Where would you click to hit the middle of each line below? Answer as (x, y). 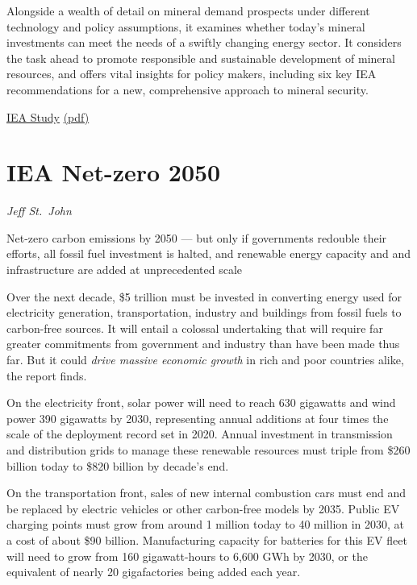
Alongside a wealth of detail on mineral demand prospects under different (188, 10)
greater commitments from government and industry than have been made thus (203, 344)
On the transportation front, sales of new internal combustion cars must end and (206, 493)
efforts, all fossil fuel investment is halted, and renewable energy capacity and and (208, 253)
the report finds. (47, 375)
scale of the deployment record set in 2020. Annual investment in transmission (200, 434)
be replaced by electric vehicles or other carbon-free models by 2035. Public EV (203, 508)
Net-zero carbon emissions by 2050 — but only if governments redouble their (197, 237)
